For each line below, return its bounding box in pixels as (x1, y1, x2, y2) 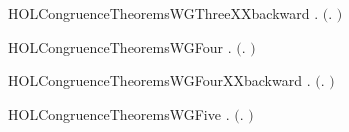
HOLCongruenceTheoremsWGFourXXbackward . (8, 70, 311, 91)
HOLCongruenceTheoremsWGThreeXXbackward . (8, 3, 319, 23)
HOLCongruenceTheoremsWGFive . (8, 103, 230, 124)
